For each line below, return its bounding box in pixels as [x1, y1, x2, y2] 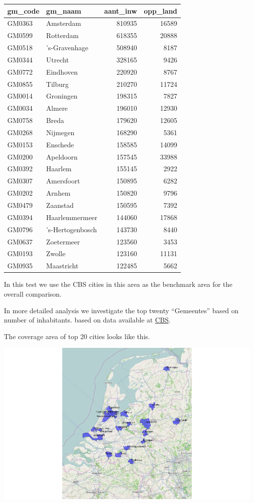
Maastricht [46, 261, 79, 271]
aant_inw [104, 5, 137, 16]
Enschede [46, 139, 74, 149]
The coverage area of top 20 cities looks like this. [4, 331, 150, 341]
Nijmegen [46, 127, 75, 137]
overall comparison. [4, 288, 62, 299]
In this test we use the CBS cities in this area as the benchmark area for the [4, 279, 233, 289]
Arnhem [46, 188, 71, 198]
